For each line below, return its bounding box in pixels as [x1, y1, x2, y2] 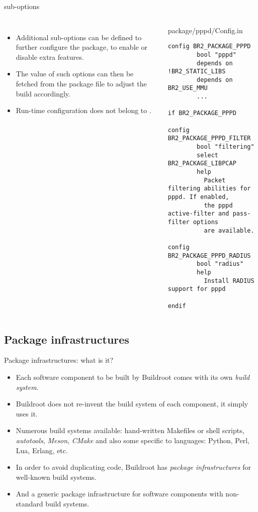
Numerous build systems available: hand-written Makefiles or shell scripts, [16, 425, 244, 436]
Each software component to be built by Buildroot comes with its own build [16, 371, 250, 382]
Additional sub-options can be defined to [16, 32, 142, 42]
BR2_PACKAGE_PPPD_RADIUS [167, 252, 251, 259]
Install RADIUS [204, 277, 254, 284]
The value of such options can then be [16, 68, 134, 79]
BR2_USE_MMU [167, 84, 208, 92]
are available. [204, 227, 254, 234]
